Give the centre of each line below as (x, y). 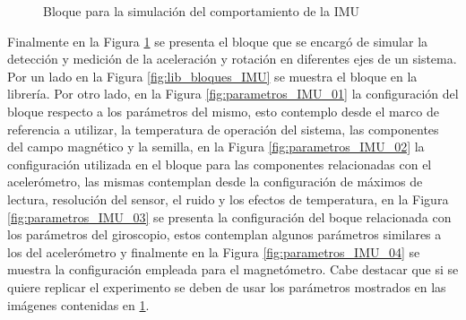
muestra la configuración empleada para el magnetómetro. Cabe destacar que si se (233, 269)
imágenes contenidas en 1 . (78, 304)
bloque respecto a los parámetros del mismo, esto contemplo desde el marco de (223, 111)
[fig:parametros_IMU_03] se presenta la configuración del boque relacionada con (229, 216)
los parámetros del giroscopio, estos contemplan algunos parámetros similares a (224, 234)
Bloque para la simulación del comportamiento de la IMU (202, 11)
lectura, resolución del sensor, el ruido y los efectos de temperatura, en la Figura (228, 199)
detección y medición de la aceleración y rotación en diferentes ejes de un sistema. (232, 59)
